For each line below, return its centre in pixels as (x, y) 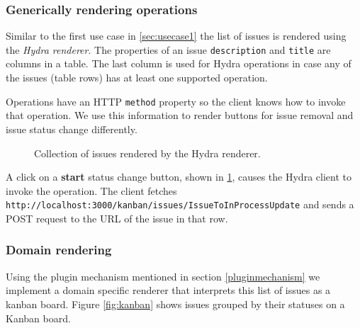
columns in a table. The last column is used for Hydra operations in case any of (179, 63)
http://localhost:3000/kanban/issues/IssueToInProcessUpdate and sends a (180, 204)
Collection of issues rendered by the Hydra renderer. (147, 153)
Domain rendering (59, 250)
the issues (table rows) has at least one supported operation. (137, 78)
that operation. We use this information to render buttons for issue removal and (180, 115)
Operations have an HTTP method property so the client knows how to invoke (176, 101)
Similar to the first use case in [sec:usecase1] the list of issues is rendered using (176, 36)
